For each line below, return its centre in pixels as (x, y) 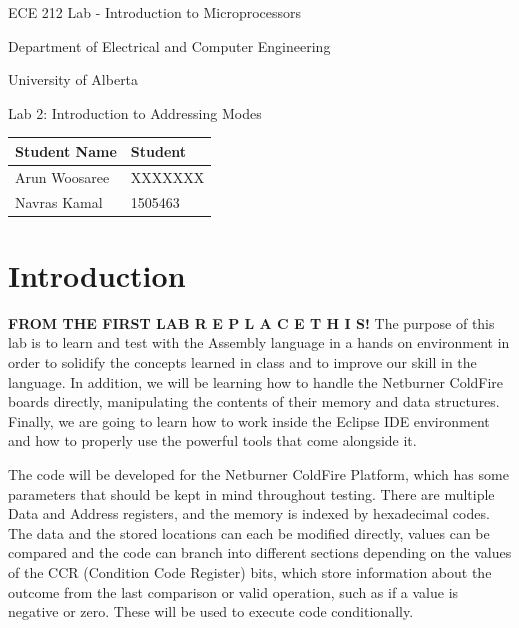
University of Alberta (73, 79)
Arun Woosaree (62, 176)
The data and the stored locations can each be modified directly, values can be (249, 532)
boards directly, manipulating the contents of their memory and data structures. (254, 401)
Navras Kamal (59, 201)
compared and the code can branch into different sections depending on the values (260, 552)
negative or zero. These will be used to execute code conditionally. (211, 611)
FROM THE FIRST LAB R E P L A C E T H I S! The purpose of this (251, 322)
